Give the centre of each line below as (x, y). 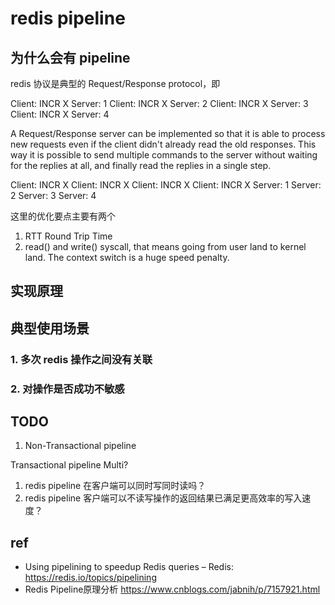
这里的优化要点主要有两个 (63, 216)
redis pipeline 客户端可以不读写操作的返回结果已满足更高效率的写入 (163, 498)
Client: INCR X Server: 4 (60, 114)
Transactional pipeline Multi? (69, 465)
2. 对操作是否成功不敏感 (67, 389)
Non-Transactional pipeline (80, 446)
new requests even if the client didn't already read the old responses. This (163, 144)
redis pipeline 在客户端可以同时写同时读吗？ (115, 486)
